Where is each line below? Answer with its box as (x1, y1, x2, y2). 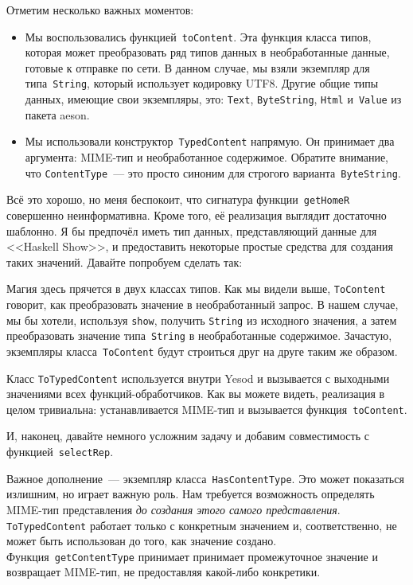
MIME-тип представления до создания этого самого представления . (6, 501, 341, 517)
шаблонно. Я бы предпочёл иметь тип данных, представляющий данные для (6, 222, 377, 239)
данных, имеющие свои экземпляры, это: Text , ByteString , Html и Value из (25, 91, 402, 107)
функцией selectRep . (6, 443, 114, 459)
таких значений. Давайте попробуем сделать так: (6, 253, 243, 270)
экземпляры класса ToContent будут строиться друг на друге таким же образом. (6, 342, 398, 359)
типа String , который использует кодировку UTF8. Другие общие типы (25, 75, 379, 92)
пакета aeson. (25, 106, 90, 123)
